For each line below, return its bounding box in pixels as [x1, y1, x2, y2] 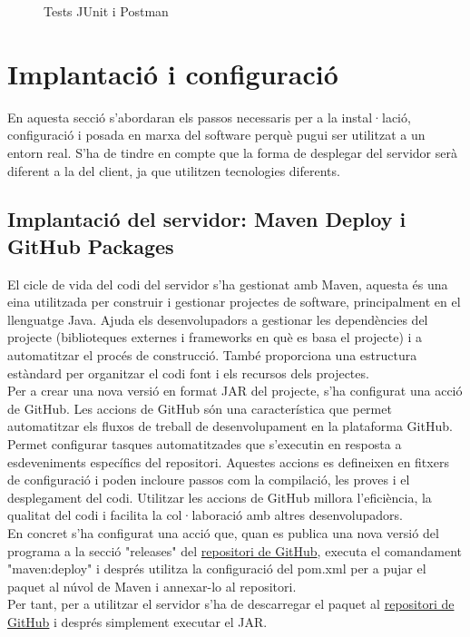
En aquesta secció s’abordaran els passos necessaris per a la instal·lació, [7, 107, 411, 126]
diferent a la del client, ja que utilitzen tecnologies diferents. [7, 161, 340, 180]
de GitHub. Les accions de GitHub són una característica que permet [7, 398, 392, 417]
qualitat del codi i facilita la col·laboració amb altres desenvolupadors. [7, 505, 403, 524]
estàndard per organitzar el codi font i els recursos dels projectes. [7, 363, 369, 382]
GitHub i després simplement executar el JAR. [7, 612, 268, 631]
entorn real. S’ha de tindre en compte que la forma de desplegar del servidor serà [7, 142, 457, 162]
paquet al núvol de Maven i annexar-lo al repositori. [7, 576, 297, 595]
